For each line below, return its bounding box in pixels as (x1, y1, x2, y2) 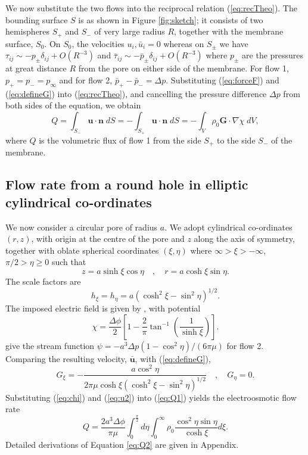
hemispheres (5, 25, 50, 38)
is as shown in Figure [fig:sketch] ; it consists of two (78, 13, 263, 26)
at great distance (5, 62, 67, 74)
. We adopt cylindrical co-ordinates (164, 220, 293, 233)
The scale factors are (5, 275, 81, 288)
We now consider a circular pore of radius (5, 220, 158, 233)
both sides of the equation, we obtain (5, 99, 141, 111)
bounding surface (5, 13, 68, 26)
